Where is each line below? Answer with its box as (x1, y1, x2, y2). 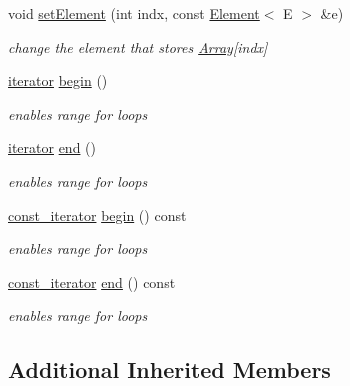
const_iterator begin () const (8, 204, 187, 225)
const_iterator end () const (8, 271, 176, 292)
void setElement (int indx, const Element (8, 3, 260, 23)
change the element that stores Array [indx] (8, 36, 268, 57)
